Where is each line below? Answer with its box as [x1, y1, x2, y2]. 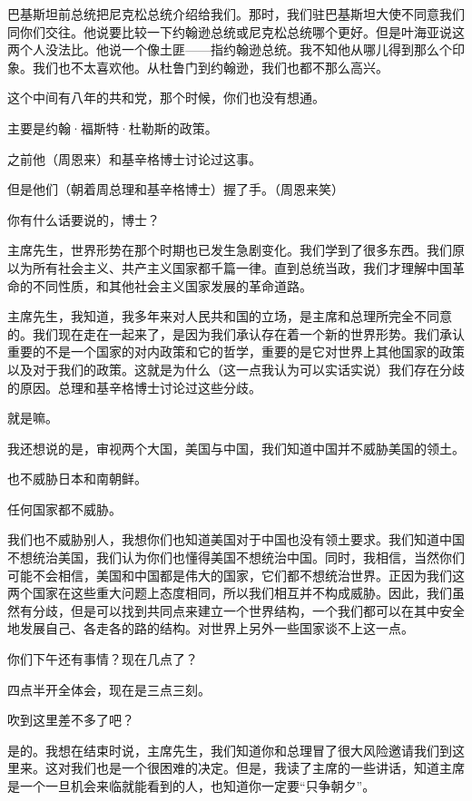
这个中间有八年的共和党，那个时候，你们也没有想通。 [7, 88, 325, 107]
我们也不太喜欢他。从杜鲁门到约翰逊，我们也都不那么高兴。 [32, 57, 388, 76]
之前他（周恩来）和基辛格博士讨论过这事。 [7, 149, 261, 168]
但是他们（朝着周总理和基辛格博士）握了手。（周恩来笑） [7, 180, 344, 199]
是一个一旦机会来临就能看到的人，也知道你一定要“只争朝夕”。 [7, 777, 376, 795]
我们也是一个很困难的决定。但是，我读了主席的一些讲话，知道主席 [70, 758, 465, 777]
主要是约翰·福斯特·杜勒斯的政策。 [7, 118, 218, 137]
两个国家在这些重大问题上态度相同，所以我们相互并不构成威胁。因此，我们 [7, 583, 452, 602]
